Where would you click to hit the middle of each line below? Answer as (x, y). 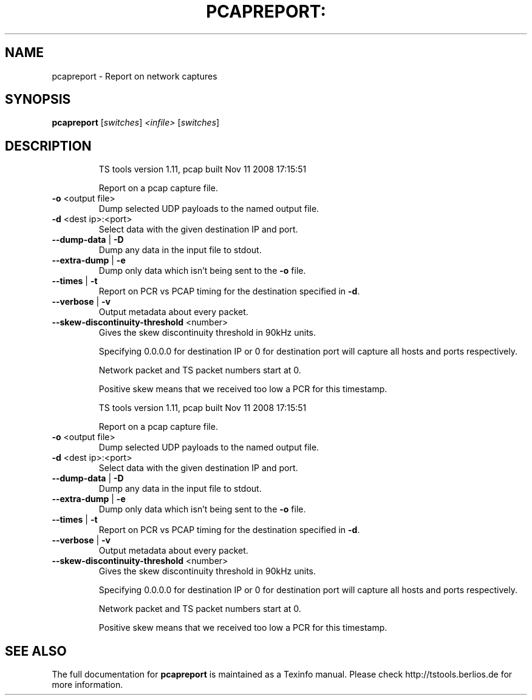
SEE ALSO (36, 651)
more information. (87, 685)
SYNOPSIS (38, 100)
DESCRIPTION (48, 146)
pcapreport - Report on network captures (135, 76)
